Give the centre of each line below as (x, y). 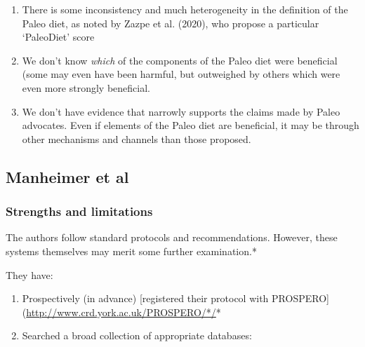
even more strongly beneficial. (86, 87)
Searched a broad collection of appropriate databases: (137, 335)
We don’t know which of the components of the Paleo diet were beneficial (180, 60)
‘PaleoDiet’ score (58, 37)
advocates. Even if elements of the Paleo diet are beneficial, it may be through (191, 125)
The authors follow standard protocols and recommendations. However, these (172, 237)
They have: (29, 274)
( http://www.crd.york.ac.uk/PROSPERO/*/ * (121, 312)
